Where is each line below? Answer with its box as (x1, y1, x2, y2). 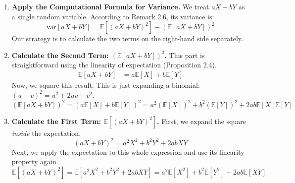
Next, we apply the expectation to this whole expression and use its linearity (11, 146, 245, 157)
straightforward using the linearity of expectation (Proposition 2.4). (11, 60, 217, 70)
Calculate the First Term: (11, 116, 101, 126)
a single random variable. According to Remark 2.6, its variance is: (11, 11, 214, 21)
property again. (11, 156, 58, 167)
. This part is (164, 50, 205, 60)
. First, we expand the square (157, 116, 246, 126)
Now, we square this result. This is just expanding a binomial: (11, 80, 200, 90)
